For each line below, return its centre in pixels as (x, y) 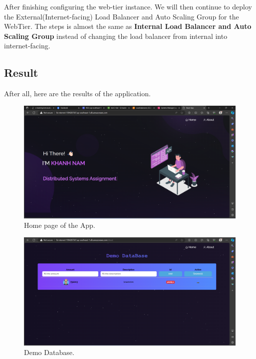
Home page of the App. (60, 225)
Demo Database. (49, 352)
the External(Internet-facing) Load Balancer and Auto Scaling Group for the (122, 16)
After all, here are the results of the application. (77, 93)
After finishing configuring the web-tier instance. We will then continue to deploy (128, 6)
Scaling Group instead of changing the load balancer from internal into (116, 36)
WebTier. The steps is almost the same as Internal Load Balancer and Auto (128, 26)
